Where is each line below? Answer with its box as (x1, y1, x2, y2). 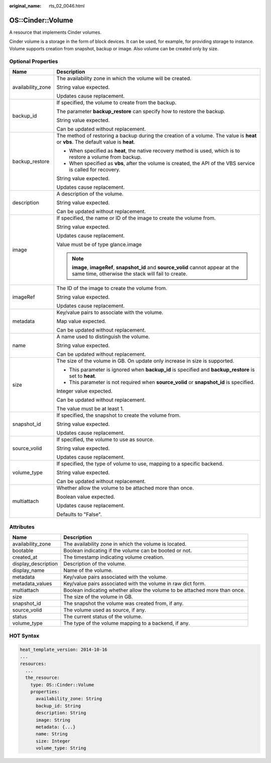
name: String (36, 731, 68, 737)
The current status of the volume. (63, 613, 143, 620)
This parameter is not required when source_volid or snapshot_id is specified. (69, 378, 255, 386)
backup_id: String (36, 703, 81, 709)
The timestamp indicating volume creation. (63, 554, 165, 561)
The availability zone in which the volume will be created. (56, 74, 192, 82)
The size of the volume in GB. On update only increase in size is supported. (56, 357, 234, 364)
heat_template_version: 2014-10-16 (20, 647, 107, 652)
